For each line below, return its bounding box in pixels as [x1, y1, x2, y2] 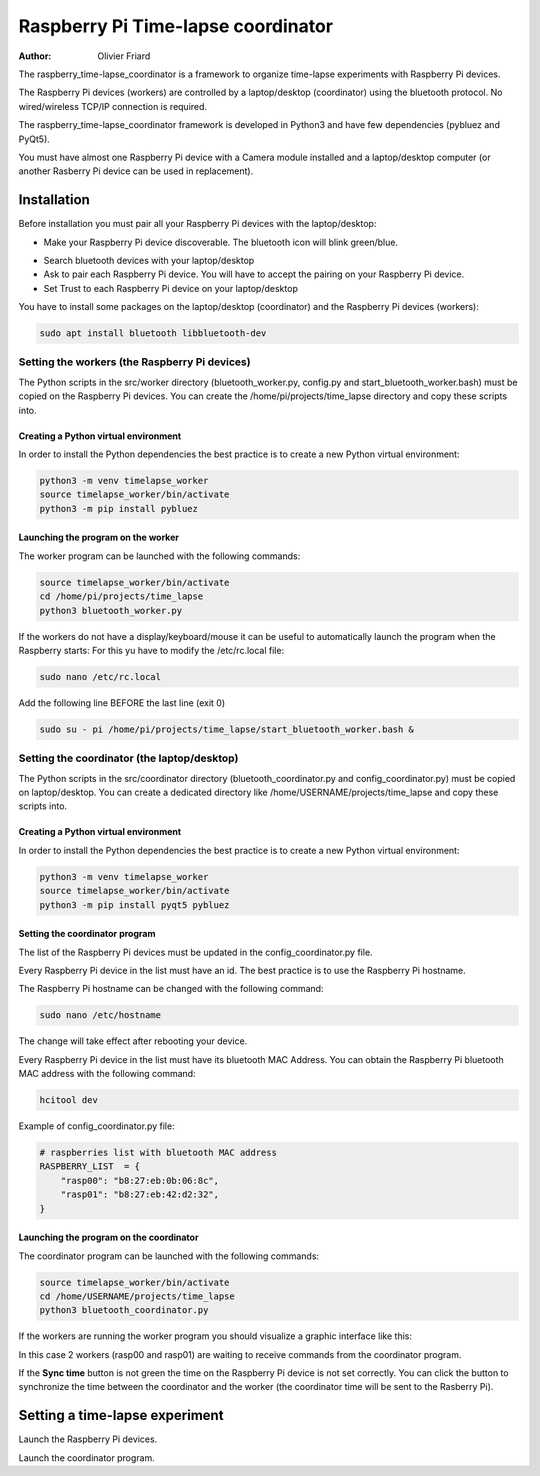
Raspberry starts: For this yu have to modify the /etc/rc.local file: [18, 644, 285, 656]
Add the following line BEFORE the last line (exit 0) [18, 696, 226, 709]
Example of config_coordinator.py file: [18, 1120, 175, 1132]
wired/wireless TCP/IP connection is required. [18, 100, 208, 112]
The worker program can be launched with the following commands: [18, 550, 301, 562]
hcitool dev [39, 1095, 99, 1106]
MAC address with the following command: [18, 1068, 196, 1080]
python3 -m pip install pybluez [39, 503, 199, 514]
